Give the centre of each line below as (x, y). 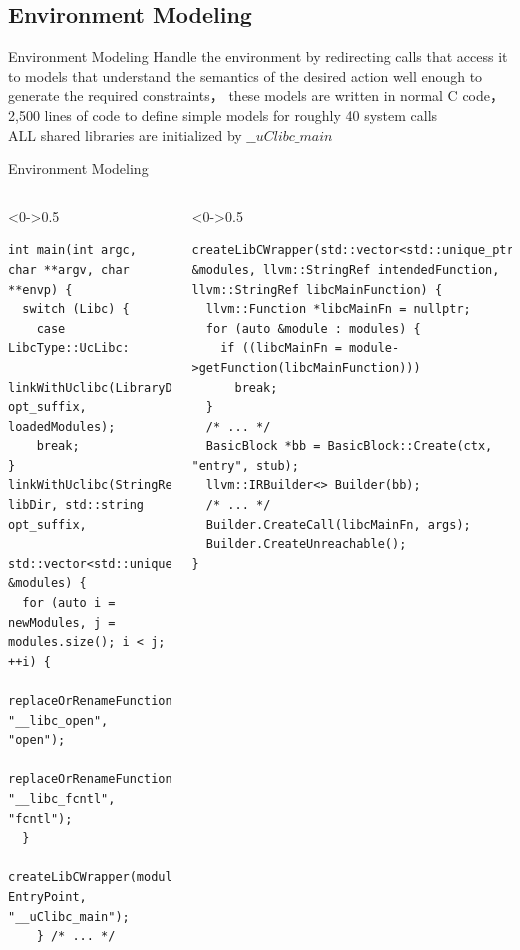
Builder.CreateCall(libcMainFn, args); (338, 524)
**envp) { (40, 289)
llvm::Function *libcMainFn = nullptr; (338, 309)
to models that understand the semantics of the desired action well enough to (245, 75)
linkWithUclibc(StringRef (94, 485)
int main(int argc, (72, 250)
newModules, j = (62, 622)
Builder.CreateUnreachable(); (306, 544)
